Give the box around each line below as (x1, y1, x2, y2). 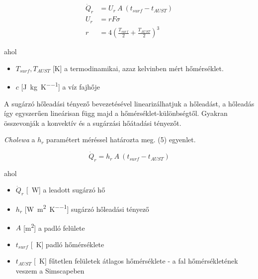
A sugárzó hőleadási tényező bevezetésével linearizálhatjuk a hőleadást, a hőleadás (4, 98, 255, 108)
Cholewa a (4, 134, 35, 145)
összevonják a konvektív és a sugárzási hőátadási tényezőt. (4, 117, 181, 128)
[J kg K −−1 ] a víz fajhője (21, 80, 100, 92)
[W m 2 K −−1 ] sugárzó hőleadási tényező (24, 202, 149, 214)
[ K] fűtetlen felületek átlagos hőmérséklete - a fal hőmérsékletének (34, 256, 238, 266)
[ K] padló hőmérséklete (30, 239, 104, 249)
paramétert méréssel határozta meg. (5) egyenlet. (46, 134, 196, 145)
